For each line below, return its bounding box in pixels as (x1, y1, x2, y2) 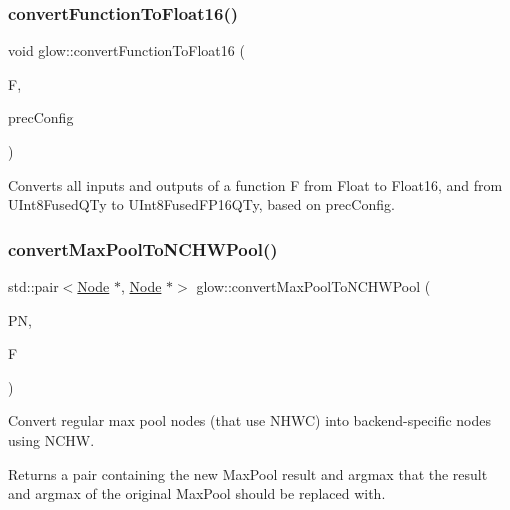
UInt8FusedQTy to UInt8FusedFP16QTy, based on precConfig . (8, 194, 395, 215)
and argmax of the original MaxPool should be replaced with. (8, 483, 386, 504)
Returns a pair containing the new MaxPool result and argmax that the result (8, 463, 488, 484)
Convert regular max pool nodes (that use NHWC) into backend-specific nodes (8, 410, 492, 431)
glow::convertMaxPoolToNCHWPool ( (196, 276, 431, 296)
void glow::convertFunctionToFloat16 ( (8, 40, 245, 61)
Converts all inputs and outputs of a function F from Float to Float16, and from (8, 174, 503, 195)
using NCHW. (8, 429, 95, 450)
